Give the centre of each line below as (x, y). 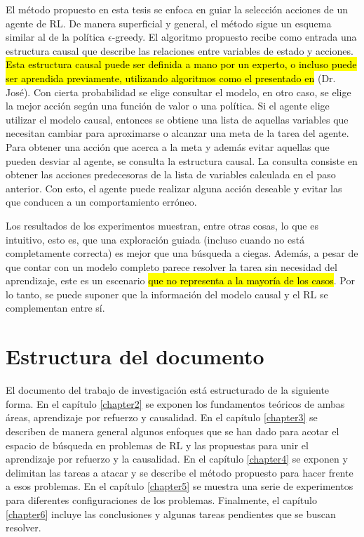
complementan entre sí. (55, 308)
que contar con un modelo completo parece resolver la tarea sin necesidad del (171, 266)
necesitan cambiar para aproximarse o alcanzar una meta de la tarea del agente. (177, 133)
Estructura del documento (135, 356)
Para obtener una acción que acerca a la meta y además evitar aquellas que (168, 146)
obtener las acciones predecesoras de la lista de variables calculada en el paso (171, 174)
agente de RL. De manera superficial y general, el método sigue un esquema (169, 23)
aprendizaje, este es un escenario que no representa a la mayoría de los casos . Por (180, 280)
